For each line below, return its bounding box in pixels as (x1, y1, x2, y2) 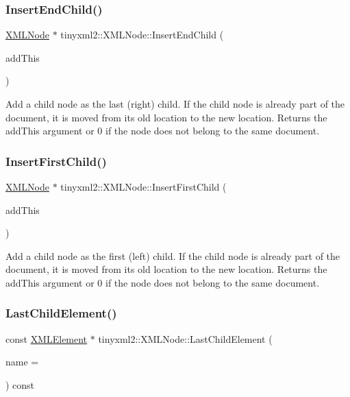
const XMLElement (5, 331, 88, 346)
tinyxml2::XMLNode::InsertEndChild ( (60, 27, 224, 42)
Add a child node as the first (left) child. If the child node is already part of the (5, 248, 340, 263)
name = (5, 354, 39, 369)
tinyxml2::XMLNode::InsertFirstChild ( (60, 180, 227, 193)
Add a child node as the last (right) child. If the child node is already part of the (5, 97, 345, 110)
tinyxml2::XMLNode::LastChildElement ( (98, 331, 273, 346)
